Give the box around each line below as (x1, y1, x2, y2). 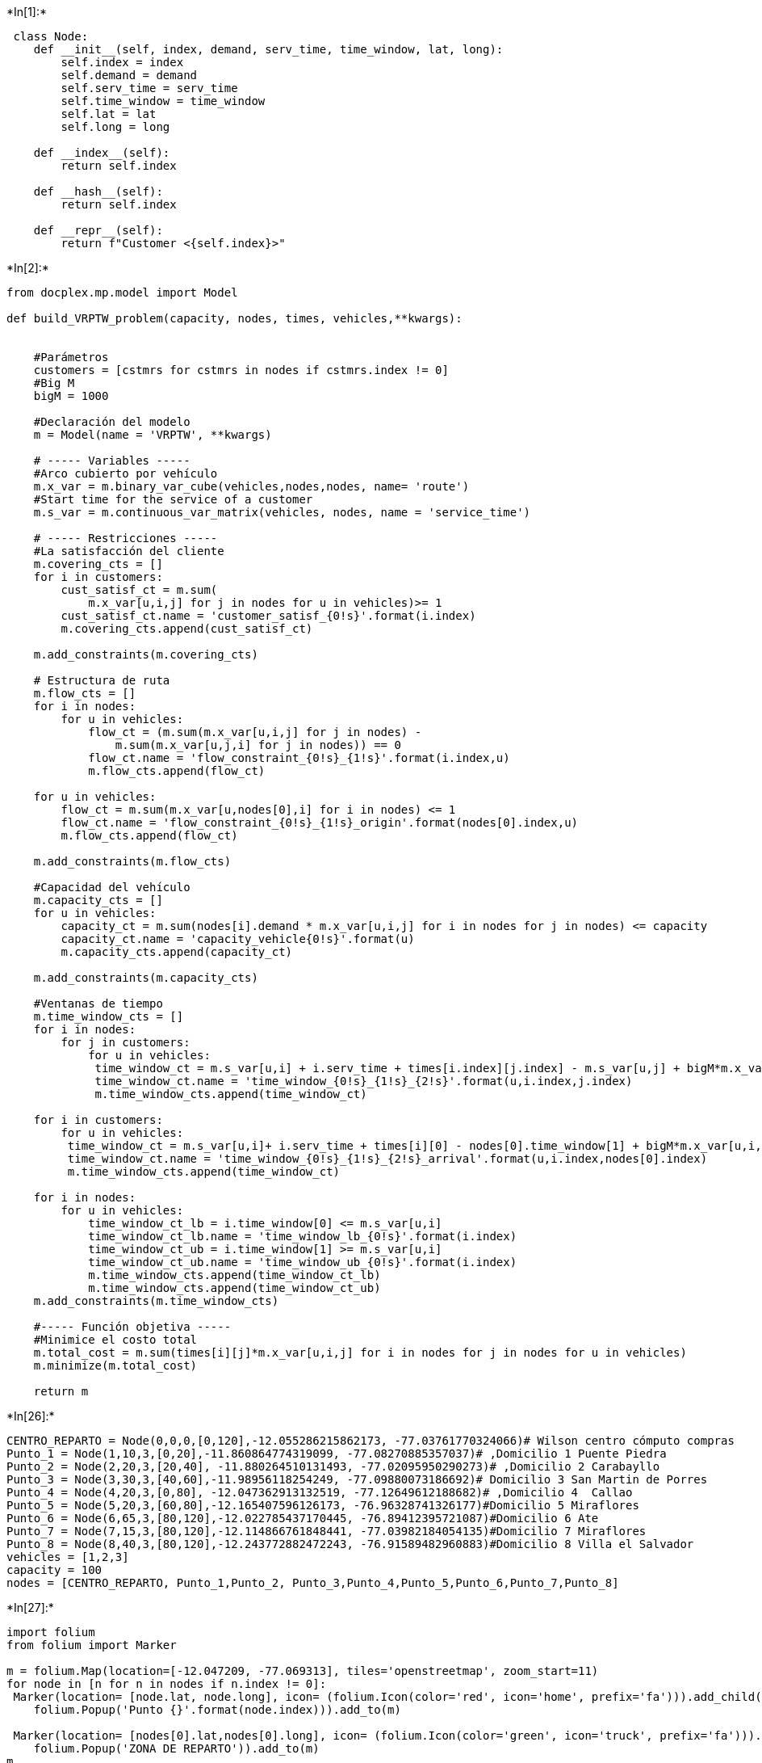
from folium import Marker (6, 1639, 177, 1651)
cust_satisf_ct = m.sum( (61, 583, 218, 596)
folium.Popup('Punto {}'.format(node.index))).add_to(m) (33, 1703, 401, 1716)
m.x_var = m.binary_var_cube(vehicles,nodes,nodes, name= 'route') (33, 480, 470, 493)
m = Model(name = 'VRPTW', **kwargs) (33, 428, 272, 441)
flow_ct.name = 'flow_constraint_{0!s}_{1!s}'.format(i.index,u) (88, 751, 510, 764)
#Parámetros (33, 351, 109, 364)
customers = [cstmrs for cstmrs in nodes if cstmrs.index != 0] (33, 364, 449, 377)
